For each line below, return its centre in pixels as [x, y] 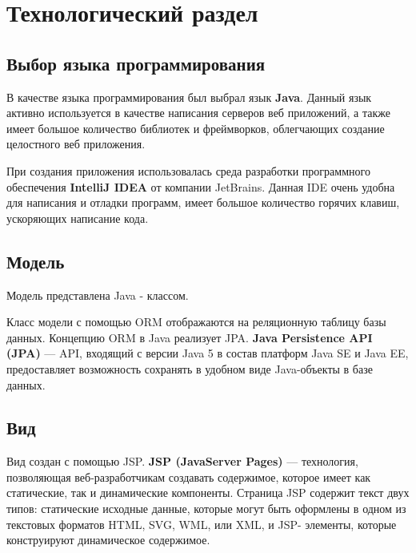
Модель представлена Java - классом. [98, 295]
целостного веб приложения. [76, 144]
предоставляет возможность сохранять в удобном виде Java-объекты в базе [190, 368]
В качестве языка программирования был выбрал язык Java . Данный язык [189, 97]
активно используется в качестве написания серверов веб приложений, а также [198, 113]
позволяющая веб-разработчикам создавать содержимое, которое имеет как [189, 476]
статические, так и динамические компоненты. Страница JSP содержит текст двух [208, 492]
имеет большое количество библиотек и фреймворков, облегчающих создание [196, 128]
